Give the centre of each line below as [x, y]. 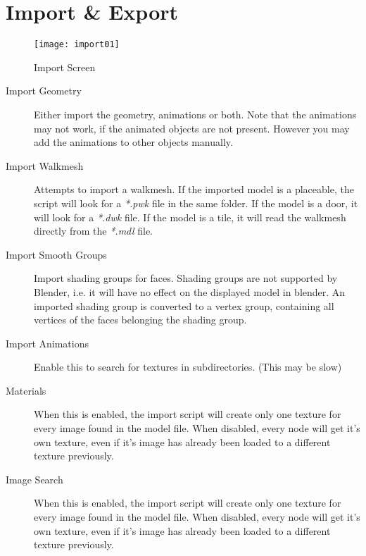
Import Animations [47, 343]
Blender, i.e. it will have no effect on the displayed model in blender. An [190, 291]
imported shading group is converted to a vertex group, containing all [184, 305]
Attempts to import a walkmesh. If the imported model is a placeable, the [194, 189]
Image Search [34, 479]
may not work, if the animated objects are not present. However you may [192, 128]
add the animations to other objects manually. [133, 142]
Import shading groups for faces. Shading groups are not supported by [186, 278]
